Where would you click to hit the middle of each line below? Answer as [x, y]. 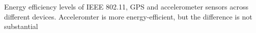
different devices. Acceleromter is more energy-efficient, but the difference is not [128, 16]
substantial [21, 26]
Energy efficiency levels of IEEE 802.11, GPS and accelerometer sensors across [126, 6]
